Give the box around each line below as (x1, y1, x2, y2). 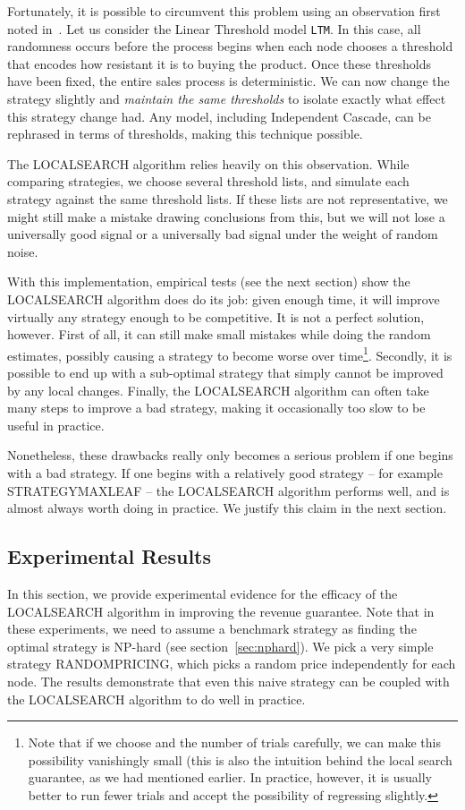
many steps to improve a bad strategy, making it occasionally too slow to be (7, 398, 426, 417)
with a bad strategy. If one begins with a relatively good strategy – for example (7, 463, 443, 482)
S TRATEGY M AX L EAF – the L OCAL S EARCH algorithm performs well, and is (7, 481, 450, 499)
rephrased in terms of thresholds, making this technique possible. (7, 124, 363, 143)
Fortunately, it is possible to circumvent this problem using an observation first (7, 2, 441, 20)
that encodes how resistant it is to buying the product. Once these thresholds (7, 54, 431, 72)
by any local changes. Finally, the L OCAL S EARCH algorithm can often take (7, 380, 429, 399)
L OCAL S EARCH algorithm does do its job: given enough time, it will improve (7, 289, 440, 308)
